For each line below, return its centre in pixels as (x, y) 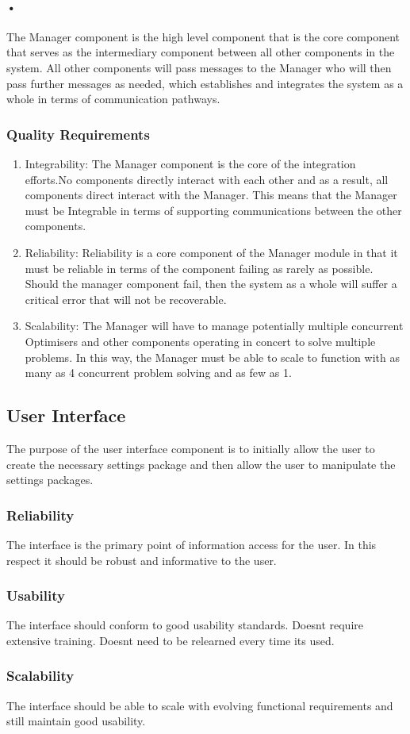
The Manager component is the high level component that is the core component (203, 36)
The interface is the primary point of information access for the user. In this (192, 544)
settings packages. (50, 480)
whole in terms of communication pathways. (113, 99)
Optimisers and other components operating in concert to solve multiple (200, 341)
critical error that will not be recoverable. (126, 299)
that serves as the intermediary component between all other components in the (201, 52)
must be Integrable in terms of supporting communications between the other (213, 210)
